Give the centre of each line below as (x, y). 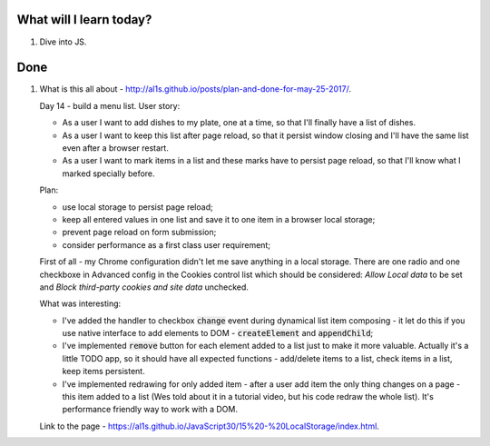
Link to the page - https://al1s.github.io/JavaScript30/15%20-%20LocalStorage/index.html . (210, 426)
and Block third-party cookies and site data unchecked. (144, 287)
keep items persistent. (103, 372)
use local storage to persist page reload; (137, 207)
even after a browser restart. (116, 148)
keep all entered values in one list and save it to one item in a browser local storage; (219, 219)
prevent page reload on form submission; (139, 233)
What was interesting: (80, 303)
